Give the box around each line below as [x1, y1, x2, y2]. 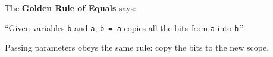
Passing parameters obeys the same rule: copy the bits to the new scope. [5, 41, 269, 53]
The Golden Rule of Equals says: [5, 2, 136, 14]
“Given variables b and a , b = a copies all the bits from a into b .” [5, 21, 244, 33]
